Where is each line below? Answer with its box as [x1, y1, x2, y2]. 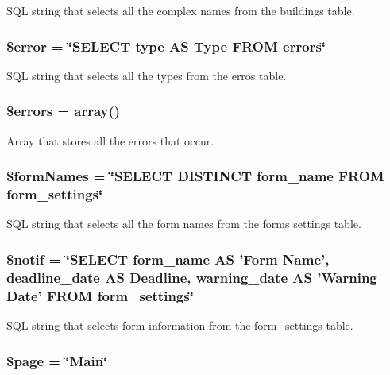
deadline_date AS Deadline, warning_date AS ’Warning [6, 267, 377, 287]
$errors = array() [6, 101, 121, 121]
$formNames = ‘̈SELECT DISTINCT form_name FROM [6, 166, 384, 186]
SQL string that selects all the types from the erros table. [6, 67, 287, 83]
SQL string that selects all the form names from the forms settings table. [6, 215, 361, 232]
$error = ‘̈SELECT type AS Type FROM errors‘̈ [6, 36, 326, 56]
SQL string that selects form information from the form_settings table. [6, 317, 353, 334]
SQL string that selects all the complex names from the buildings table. [6, 2, 355, 18]
